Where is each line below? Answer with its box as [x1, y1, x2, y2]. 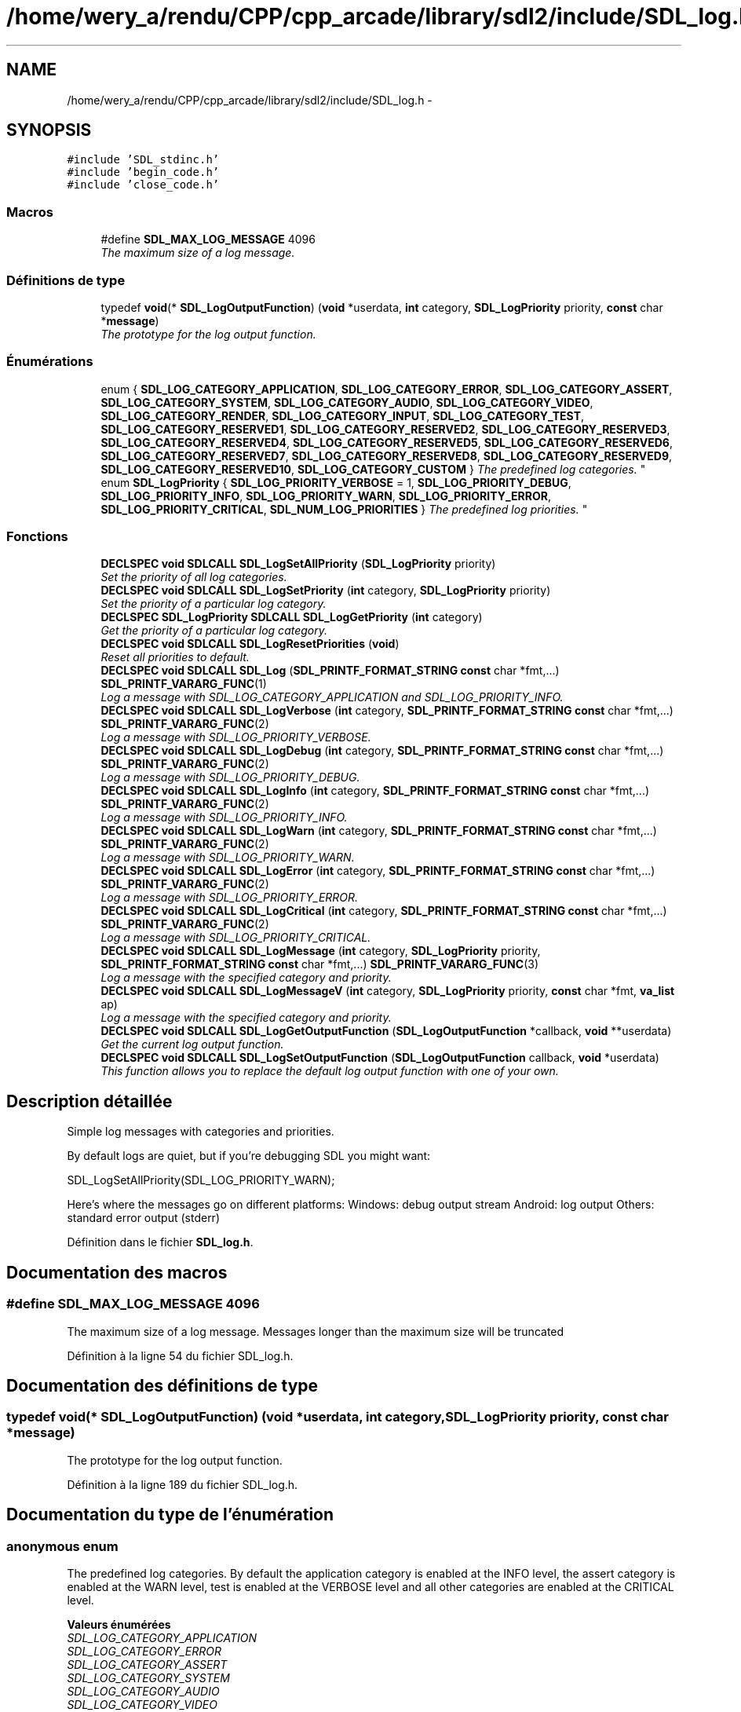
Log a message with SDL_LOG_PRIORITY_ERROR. [100, 891, 359, 905]
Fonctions [6, 529, 68, 545]
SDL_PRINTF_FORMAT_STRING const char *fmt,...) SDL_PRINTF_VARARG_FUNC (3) [100, 957, 539, 971]
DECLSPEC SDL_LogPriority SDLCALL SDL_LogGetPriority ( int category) [100, 610, 483, 624]
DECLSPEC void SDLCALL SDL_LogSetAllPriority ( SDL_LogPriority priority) [100, 557, 496, 571]
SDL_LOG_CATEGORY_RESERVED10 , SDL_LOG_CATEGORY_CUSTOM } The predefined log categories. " [100, 462, 646, 476]
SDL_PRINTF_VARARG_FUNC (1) [100, 677, 267, 691]
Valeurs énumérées [67, 1617, 171, 1631]
